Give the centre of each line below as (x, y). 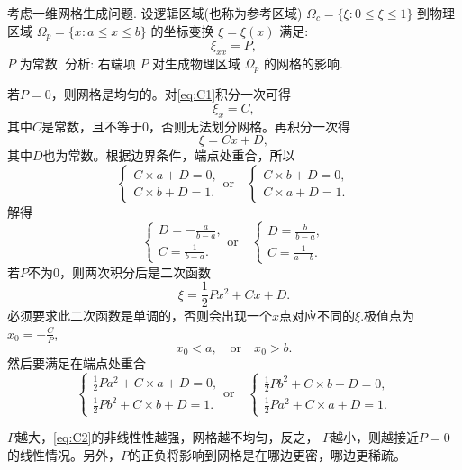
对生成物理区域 (197, 63)
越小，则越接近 (375, 437)
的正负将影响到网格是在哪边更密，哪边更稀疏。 (267, 454)
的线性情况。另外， (64, 454)
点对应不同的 (317, 316)
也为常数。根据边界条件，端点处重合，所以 (169, 155)
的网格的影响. (303, 63)
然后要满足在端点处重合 (77, 363)
